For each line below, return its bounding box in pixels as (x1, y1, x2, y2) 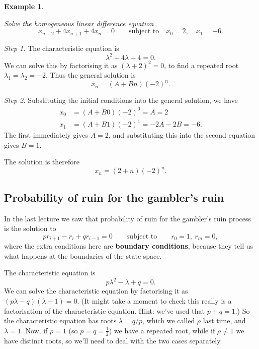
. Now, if (21, 325, 48, 335)
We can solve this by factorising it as (4, 60, 118, 70)
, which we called (142, 315, 195, 326)
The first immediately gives (4, 130, 89, 140)
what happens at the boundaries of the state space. (4, 250, 162, 261)
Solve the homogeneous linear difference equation (4, 18, 154, 28)
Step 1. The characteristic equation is (4, 42, 119, 53)
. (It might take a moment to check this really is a (77, 296, 232, 306)
